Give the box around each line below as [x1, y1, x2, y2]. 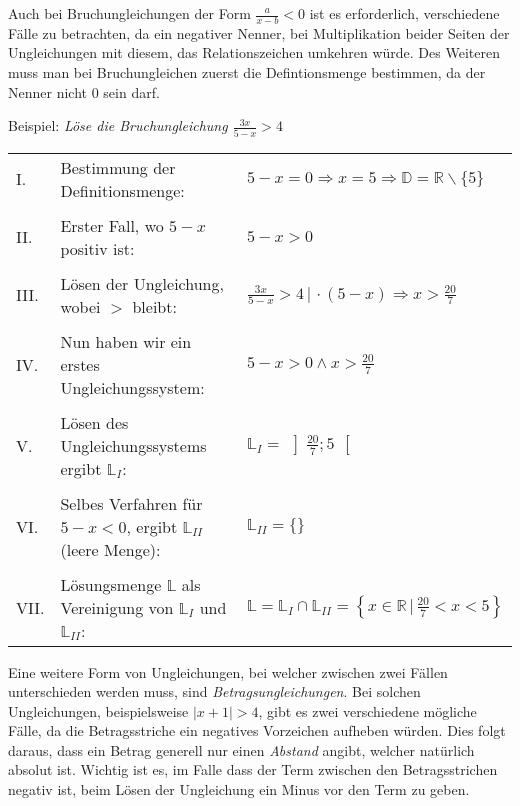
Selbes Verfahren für [60, 491, 203, 515]
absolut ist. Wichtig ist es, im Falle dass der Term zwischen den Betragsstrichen [8, 759, 498, 780]
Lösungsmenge [60, 572, 162, 596]
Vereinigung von [60, 595, 174, 619]
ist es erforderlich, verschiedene [309, 3, 500, 23]
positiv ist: [60, 236, 135, 260]
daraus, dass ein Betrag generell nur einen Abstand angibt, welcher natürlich [8, 739, 475, 760]
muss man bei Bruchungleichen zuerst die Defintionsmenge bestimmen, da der [8, 62, 486, 83]
